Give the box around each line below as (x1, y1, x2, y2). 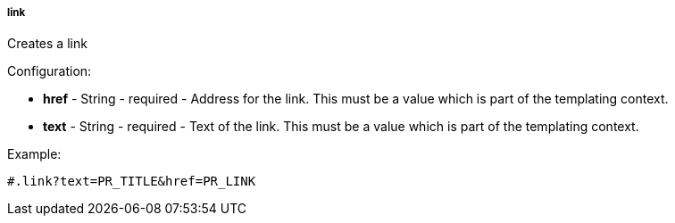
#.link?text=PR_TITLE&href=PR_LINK (7, 174, 256, 189)
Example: (7, 146, 62, 162)
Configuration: (7, 63, 92, 79)
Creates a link (7, 36, 87, 52)
